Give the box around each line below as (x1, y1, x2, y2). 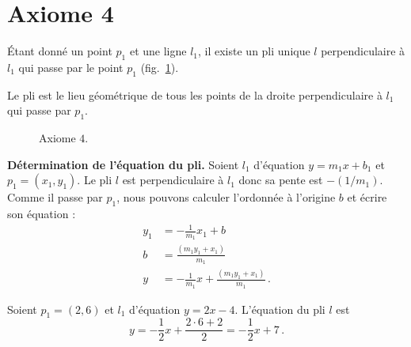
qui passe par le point (18, 58, 124, 75)
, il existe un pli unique (198, 43, 310, 59)
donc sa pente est (238, 172, 323, 188)
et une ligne (129, 43, 187, 59)
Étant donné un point (7, 43, 112, 59)
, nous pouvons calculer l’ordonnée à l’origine (116, 189, 336, 206)
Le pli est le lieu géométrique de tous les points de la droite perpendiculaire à (7, 86, 382, 103)
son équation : (7, 206, 76, 222)
